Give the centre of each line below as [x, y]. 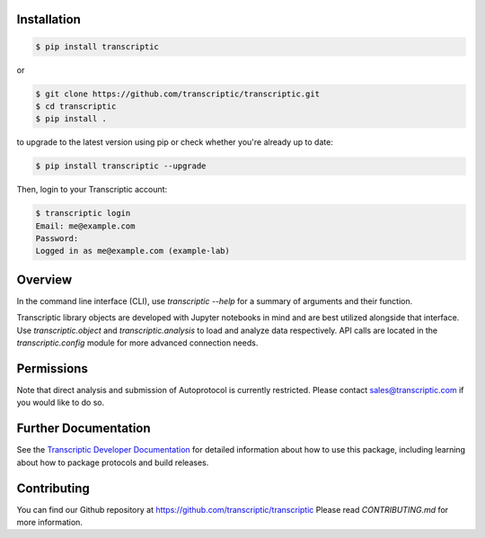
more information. [49, 523]
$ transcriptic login [83, 213]
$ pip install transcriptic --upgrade [121, 166]
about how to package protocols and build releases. [113, 462]
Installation [48, 19]
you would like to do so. [61, 403]
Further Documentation [84, 429]
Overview [44, 279]
